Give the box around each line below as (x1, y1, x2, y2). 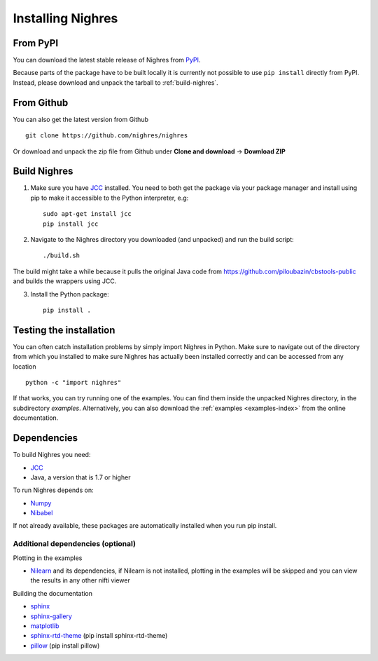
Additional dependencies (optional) (13, 539, 136, 549)
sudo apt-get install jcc (43, 210, 132, 218)
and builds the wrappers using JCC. (13, 277, 117, 285)
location (13, 362, 36, 371)
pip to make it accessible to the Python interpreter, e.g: (30, 193, 189, 202)
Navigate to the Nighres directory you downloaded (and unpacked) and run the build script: (30, 236, 294, 243)
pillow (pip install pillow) (30, 641, 100, 650)
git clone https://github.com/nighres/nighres (25, 132, 188, 139)
